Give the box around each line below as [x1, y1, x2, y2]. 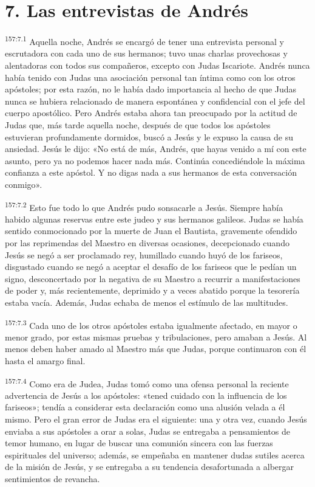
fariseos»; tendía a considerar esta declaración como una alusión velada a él [5, 401, 285, 413]
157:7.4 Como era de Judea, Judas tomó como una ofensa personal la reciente [5, 375, 289, 390]
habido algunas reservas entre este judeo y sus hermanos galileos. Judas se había [5, 212, 303, 225]
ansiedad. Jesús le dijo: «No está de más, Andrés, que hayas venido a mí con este [5, 142, 307, 155]
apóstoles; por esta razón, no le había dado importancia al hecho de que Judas [5, 83, 297, 95]
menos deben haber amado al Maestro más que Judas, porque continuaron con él [5, 342, 307, 355]
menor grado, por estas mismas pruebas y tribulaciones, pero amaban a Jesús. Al [5, 330, 307, 343]
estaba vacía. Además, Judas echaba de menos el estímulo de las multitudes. [5, 295, 288, 308]
